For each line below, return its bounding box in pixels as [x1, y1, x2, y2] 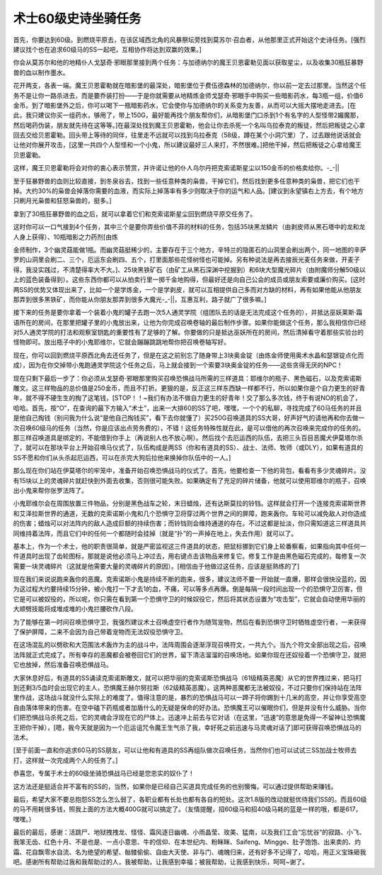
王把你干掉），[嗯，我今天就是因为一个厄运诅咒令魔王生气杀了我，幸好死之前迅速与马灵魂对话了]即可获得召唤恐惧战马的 [13, 723, 362, 732]
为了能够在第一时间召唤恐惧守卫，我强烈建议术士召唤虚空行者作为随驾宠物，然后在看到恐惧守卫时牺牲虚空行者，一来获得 [13, 618, 366, 626]
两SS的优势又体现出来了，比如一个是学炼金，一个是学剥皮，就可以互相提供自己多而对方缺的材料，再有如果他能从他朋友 [13, 285, 362, 294]
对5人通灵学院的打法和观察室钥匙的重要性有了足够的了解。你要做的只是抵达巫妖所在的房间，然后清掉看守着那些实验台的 [13, 328, 364, 337]
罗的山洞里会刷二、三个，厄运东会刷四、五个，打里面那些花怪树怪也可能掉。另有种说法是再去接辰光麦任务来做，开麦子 [13, 255, 360, 264]
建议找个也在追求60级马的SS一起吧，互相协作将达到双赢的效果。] [13, 45, 202, 53]
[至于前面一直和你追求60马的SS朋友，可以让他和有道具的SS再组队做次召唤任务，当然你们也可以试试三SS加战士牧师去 [13, 746, 357, 754]
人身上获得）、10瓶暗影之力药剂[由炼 [13, 233, 118, 241]
